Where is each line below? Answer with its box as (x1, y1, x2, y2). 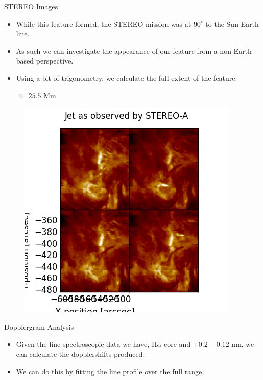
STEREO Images (4, 1, 58, 11)
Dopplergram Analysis (4, 321, 74, 332)
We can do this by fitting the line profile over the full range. (16, 366, 204, 376)
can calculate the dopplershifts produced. (16, 348, 145, 359)
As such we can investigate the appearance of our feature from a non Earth (16, 45, 252, 56)
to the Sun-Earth (205, 18, 259, 29)
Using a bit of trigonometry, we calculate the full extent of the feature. (16, 72, 237, 83)
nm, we (231, 339, 254, 349)
